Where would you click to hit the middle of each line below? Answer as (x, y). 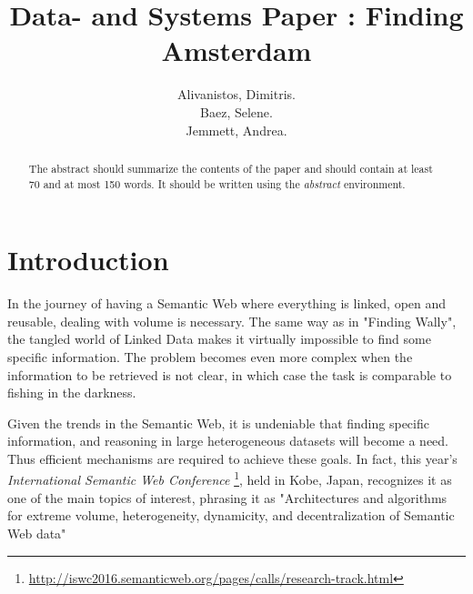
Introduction (88, 260)
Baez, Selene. (236, 111)
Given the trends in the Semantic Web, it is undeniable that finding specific (218, 423)
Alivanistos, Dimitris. (236, 94)
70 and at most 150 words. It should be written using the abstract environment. (217, 183)
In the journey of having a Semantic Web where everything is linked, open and (227, 303)
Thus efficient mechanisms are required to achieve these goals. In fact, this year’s (232, 458)
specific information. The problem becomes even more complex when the (210, 356)
